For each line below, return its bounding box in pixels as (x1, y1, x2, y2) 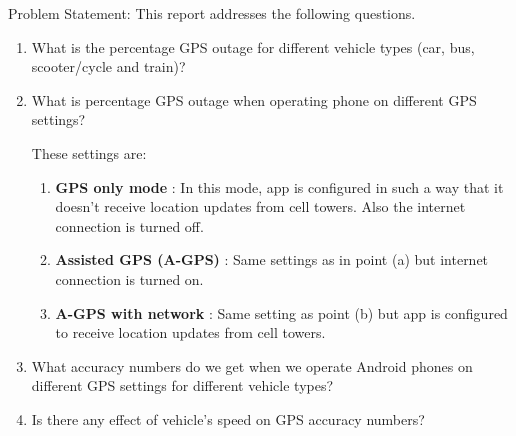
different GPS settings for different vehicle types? (31, 375, 334, 396)
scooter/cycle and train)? (31, 56, 186, 77)
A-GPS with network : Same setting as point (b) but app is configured (55, 302, 508, 323)
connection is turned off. (55, 215, 204, 236)
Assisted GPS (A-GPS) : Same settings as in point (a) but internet (55, 249, 489, 270)
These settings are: (31, 142, 147, 163)
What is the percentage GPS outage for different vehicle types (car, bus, (31, 36, 475, 57)
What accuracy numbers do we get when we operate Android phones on (31, 355, 473, 376)
